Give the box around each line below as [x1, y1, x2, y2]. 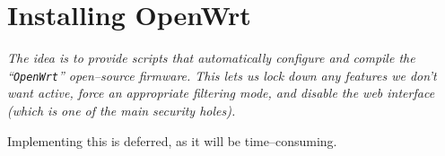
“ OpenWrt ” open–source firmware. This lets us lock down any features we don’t [7, 65, 437, 84]
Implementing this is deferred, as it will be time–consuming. [7, 131, 337, 150]
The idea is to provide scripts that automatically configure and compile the [7, 48, 415, 67]
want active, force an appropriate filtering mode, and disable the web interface [7, 83, 435, 102]
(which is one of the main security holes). [7, 100, 236, 119]
